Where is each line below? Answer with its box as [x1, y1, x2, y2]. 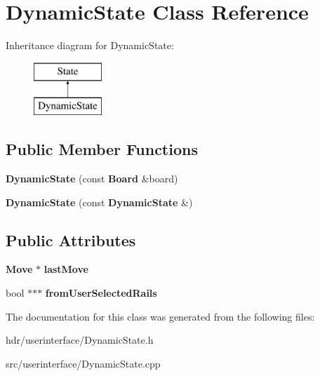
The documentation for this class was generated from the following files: [6, 309, 315, 323]
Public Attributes [6, 229, 136, 250]
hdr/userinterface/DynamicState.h [6, 333, 154, 347]
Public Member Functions [6, 138, 198, 160]
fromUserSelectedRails [45, 286, 157, 300]
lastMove [44, 262, 88, 276]
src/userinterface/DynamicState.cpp [6, 356, 161, 370]
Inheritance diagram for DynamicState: [6, 38, 174, 53]
